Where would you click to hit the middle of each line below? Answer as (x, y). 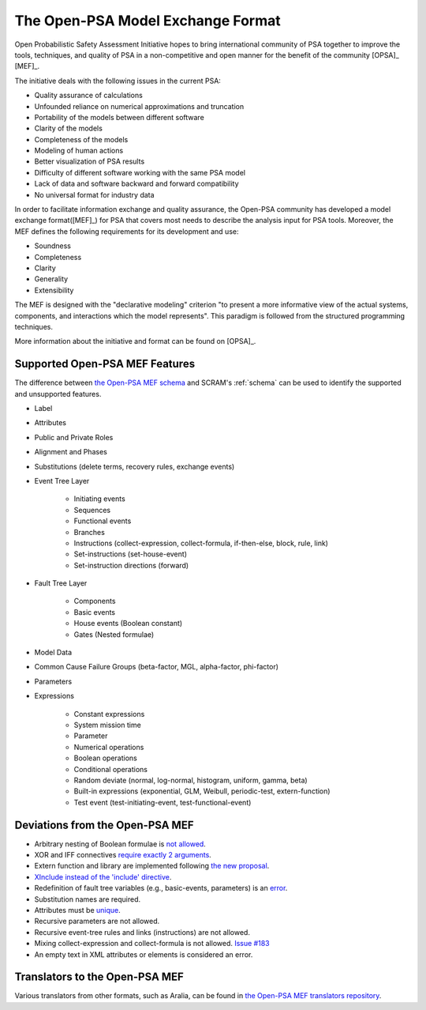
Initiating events (99, 499)
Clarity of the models (68, 128)
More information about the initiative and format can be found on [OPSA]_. (135, 341)
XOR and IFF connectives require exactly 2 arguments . (123, 855)
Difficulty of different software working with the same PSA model (140, 172)
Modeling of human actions (79, 151)
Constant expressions (109, 714)
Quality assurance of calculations (89, 96)
